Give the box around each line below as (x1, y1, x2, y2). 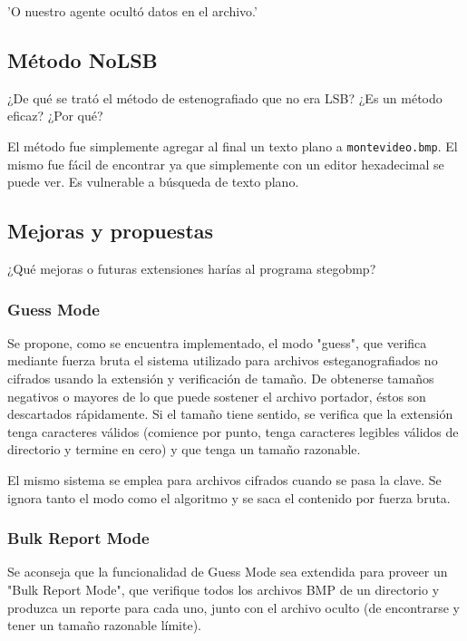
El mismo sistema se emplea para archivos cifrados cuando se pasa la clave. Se (7, 471, 442, 489)
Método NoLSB (7, 45, 158, 73)
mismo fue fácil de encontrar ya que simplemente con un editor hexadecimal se (7, 154, 444, 173)
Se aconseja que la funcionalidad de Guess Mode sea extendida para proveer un (7, 562, 448, 581)
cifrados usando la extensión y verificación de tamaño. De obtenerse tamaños (7, 369, 434, 388)
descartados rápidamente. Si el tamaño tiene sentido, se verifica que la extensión (7, 404, 453, 423)
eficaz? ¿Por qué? (7, 106, 103, 125)
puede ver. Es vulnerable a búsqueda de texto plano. (7, 172, 299, 191)
